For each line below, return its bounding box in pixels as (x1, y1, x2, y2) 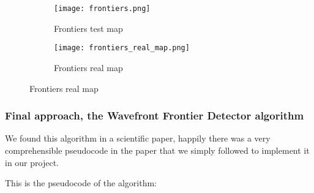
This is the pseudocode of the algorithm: (5, 176, 157, 189)
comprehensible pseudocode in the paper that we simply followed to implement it (5, 143, 310, 156)
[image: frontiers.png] (54, 4, 151, 13)
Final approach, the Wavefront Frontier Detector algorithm (5, 108, 304, 123)
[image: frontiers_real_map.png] (54, 44, 190, 53)
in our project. (5, 156, 59, 168)
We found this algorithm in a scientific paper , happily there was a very (5, 132, 271, 145)
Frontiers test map (54, 21, 123, 34)
